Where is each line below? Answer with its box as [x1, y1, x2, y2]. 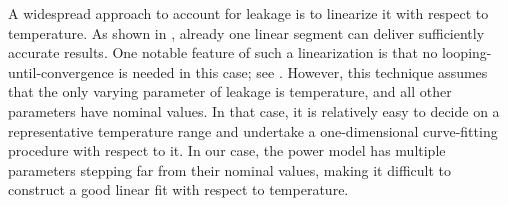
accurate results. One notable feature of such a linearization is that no [8, 42, 438, 63]
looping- [442, 42, 492, 63]
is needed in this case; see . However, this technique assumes [118, 61, 488, 82]
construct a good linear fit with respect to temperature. [8, 179, 349, 200]
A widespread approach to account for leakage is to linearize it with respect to [8, 3, 489, 23]
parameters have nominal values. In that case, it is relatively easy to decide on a [8, 100, 500, 121]
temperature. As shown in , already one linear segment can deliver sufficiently [8, 22, 485, 43]
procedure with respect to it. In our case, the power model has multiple [8, 140, 446, 161]
